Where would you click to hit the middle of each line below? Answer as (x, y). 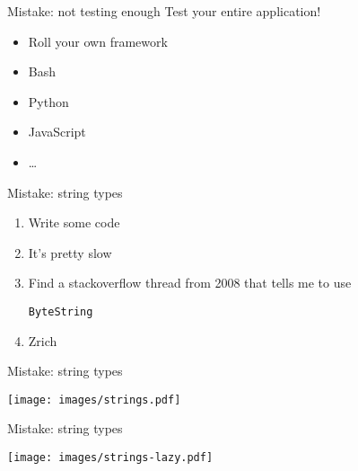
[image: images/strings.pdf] (94, 400)
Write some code (74, 222)
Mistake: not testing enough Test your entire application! (164, 11)
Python (48, 101)
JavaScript (57, 132)
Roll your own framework (98, 41)
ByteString (61, 311)
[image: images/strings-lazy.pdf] (110, 458)
